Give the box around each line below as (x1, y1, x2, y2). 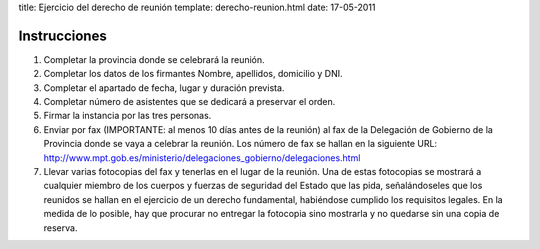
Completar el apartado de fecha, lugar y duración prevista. (43, 81, 285, 94)
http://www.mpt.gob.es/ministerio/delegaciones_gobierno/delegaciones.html (43, 151, 361, 164)
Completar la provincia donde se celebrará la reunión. (43, 53, 265, 65)
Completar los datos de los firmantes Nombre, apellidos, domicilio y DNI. (43, 68, 344, 80)
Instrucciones (18, 27, 107, 44)
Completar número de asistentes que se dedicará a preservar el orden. (43, 96, 336, 108)
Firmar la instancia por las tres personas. (43, 110, 212, 122)
